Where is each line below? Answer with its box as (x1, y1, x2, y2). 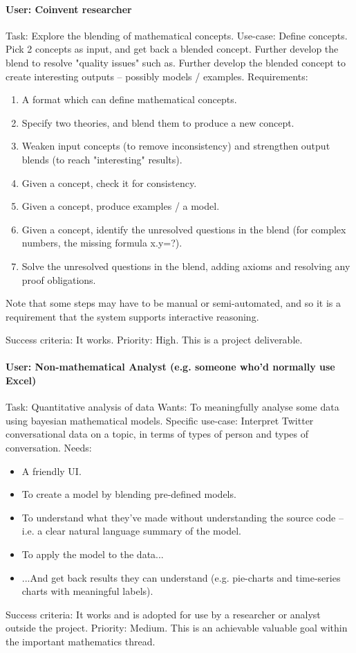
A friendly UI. (21, 463, 82, 478)
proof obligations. (21, 272, 96, 287)
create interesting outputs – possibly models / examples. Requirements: (6, 69, 308, 83)
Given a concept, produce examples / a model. (21, 199, 220, 213)
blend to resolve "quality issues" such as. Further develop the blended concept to (6, 55, 346, 69)
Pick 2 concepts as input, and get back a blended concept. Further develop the (6, 42, 339, 56)
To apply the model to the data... (21, 547, 164, 562)
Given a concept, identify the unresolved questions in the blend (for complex (21, 222, 346, 236)
